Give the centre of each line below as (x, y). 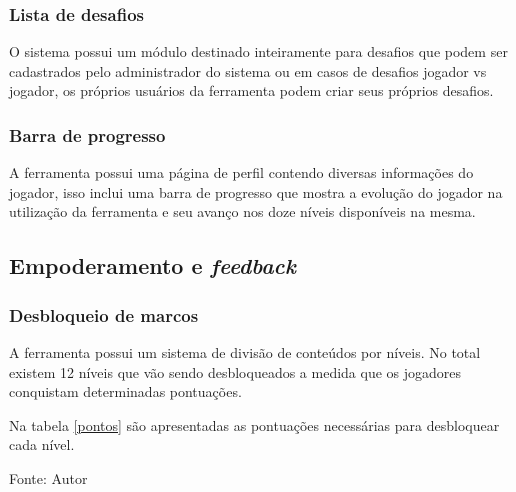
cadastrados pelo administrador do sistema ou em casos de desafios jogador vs (248, 70)
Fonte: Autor (48, 477)
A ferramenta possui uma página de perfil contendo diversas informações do (241, 172)
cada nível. (42, 444)
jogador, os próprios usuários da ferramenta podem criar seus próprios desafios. (251, 90)
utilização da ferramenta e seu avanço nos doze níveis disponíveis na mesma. (242, 211)
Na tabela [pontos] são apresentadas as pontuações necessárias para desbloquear (254, 424)
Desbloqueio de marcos (104, 314)
